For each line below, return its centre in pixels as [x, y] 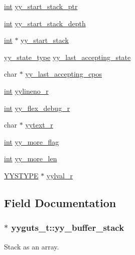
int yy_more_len [31, 158]
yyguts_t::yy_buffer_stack [68, 228]
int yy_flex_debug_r [37, 108]
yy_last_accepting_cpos [64, 74]
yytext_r [39, 125]
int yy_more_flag [32, 141]
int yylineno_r [26, 90]
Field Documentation [60, 202]
